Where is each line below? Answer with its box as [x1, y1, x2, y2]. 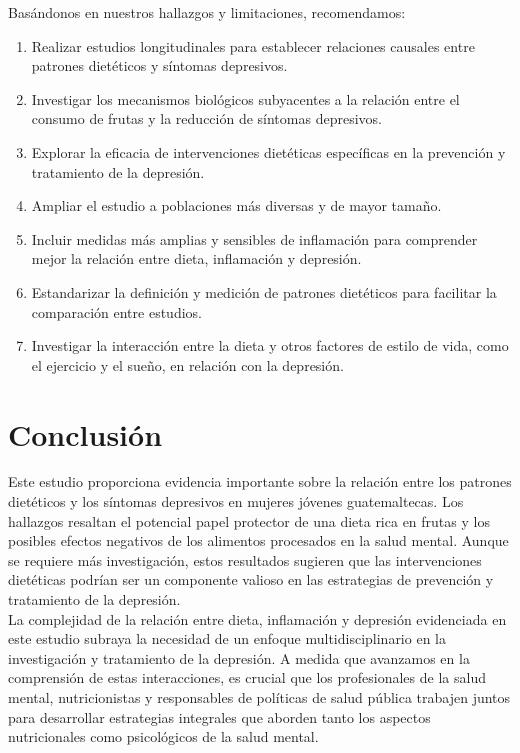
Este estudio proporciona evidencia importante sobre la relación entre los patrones [8, 471, 512, 492]
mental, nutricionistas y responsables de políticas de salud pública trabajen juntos [8, 686, 511, 707]
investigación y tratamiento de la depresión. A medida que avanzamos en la [8, 647, 470, 668]
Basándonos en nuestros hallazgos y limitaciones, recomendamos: [8, 2, 406, 22]
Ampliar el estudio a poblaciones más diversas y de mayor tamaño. [31, 195, 442, 216]
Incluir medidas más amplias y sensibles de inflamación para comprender [31, 228, 478, 249]
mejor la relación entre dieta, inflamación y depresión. [31, 248, 362, 269]
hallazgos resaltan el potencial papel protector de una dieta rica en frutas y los [8, 510, 490, 531]
